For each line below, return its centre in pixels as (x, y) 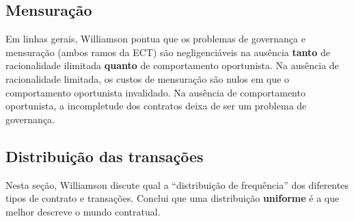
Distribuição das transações (105, 156)
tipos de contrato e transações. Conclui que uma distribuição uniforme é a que (173, 198)
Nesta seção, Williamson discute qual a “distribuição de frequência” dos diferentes (177, 184)
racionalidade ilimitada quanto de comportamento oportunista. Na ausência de (172, 65)
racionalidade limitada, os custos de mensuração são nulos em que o (148, 78)
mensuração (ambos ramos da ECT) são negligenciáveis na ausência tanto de (168, 52)
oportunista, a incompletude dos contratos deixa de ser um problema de (156, 106)
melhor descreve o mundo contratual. (83, 211)
